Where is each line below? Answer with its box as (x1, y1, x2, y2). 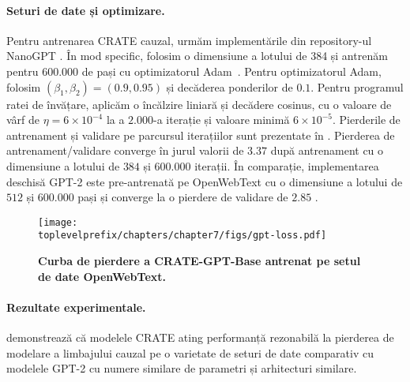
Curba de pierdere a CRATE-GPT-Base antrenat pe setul (38, 253, 361, 269)
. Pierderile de (332, 111, 401, 128)
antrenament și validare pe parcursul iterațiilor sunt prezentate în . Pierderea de (6, 126, 395, 143)
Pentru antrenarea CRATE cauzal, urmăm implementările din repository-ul (6, 32, 372, 48)
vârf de (6, 111, 40, 128)
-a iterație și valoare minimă (153, 111, 290, 128)
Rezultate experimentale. (6, 298, 146, 315)
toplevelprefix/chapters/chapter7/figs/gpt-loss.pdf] (38, 230, 327, 242)
